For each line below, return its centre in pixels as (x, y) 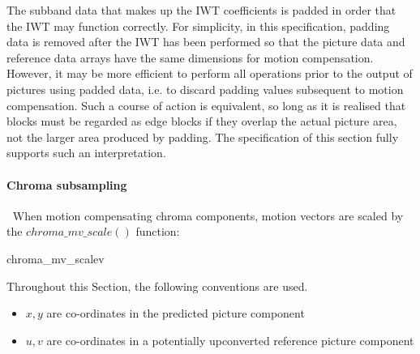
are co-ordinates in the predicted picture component (176, 313)
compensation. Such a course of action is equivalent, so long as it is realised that (206, 105)
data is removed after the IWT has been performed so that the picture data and (206, 42)
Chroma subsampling (67, 184)
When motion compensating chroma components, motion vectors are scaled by (208, 215)
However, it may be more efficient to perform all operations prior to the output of (210, 73)
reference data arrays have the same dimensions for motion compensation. (190, 57)
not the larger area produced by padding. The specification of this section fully (203, 136)
